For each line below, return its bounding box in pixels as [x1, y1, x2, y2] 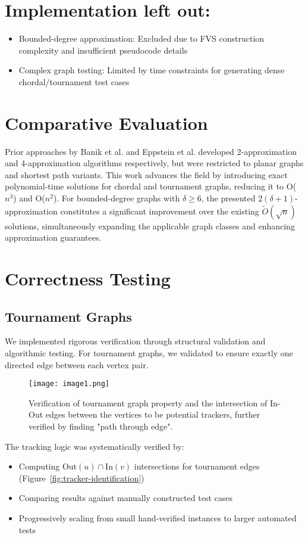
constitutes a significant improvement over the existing [60, 204, 259, 217]
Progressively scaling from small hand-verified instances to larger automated [18, 511, 297, 524]
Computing [18, 460, 60, 472]
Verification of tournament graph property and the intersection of [29, 396, 268, 409]
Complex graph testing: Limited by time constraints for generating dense [18, 64, 285, 76]
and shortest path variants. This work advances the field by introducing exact [5, 168, 288, 181]
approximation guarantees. [5, 231, 102, 244]
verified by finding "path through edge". [29, 419, 173, 432]
